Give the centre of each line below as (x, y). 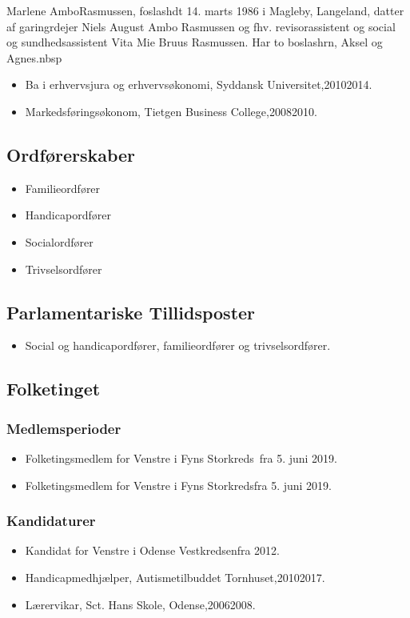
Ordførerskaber (71, 154)
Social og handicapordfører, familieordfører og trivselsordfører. (178, 345)
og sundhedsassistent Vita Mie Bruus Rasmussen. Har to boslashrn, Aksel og (195, 42)
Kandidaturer (51, 521)
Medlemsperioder (64, 428)
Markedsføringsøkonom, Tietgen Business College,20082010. (171, 111)
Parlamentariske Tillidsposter (131, 312)
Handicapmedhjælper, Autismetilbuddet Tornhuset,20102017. (175, 577)
